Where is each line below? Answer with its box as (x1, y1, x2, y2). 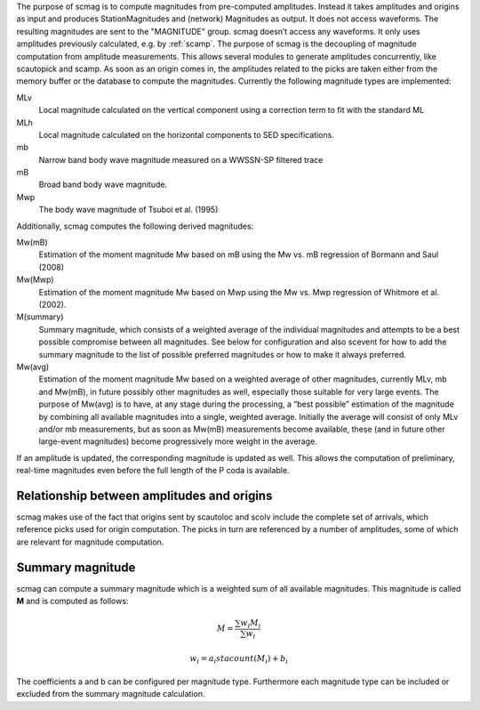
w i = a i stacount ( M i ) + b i (189, 653, 289, 666)
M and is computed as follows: (16, 596, 129, 607)
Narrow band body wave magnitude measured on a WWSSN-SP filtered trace (38, 154, 324, 165)
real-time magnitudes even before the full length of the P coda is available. (16, 465, 290, 476)
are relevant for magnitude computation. (16, 537, 164, 547)
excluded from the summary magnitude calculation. (16, 689, 205, 699)
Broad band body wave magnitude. (38, 179, 168, 190)
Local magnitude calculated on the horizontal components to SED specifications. (38, 129, 335, 140)
